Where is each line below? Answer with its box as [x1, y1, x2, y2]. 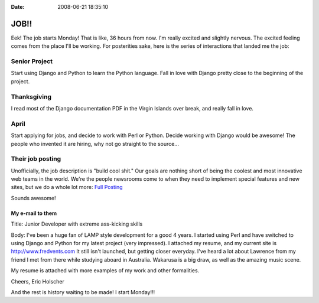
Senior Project [11, 57, 53, 66]
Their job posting [11, 155, 61, 163]
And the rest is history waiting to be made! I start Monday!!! [11, 288, 155, 295]
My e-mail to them [11, 210, 57, 217]
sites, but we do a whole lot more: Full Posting [11, 184, 123, 191]
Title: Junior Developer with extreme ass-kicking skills [11, 220, 143, 227]
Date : [11, 4, 25, 10]
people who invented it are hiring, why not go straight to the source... [11, 140, 180, 147]
